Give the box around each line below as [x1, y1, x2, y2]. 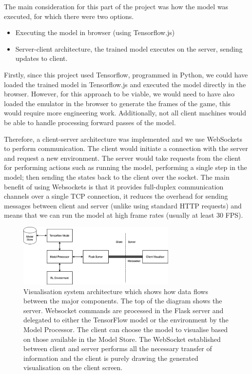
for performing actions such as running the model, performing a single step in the [4, 162, 247, 172]
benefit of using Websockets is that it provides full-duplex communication [4, 181, 224, 191]
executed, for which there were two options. [4, 11, 134, 21]
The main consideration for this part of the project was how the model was [4, 1, 229, 11]
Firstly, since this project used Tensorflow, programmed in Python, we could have [4, 69, 248, 79]
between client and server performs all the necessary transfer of [23, 343, 212, 354]
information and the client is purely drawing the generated [23, 353, 198, 363]
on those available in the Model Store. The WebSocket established [23, 334, 221, 344]
